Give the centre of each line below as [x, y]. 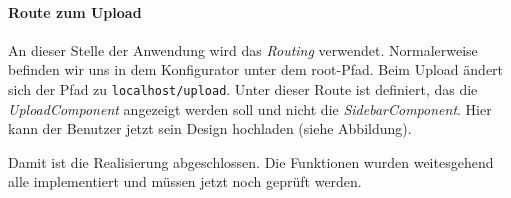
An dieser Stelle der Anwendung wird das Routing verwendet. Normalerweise [243, 49]
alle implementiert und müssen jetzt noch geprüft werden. [185, 181]
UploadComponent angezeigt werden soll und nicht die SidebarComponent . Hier [250, 108]
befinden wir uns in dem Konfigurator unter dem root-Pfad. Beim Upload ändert [256, 69]
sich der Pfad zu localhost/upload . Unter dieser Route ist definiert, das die [243, 88]
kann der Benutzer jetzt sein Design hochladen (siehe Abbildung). [210, 128]
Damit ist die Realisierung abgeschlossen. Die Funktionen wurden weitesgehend [251, 161]
